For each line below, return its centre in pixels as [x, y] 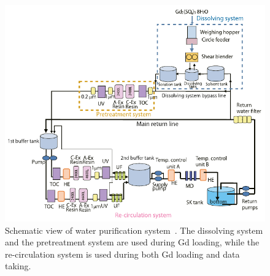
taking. [18, 266]
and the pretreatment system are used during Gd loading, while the [132, 242]
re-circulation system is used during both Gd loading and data [122, 254]
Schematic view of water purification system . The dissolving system [134, 230]
